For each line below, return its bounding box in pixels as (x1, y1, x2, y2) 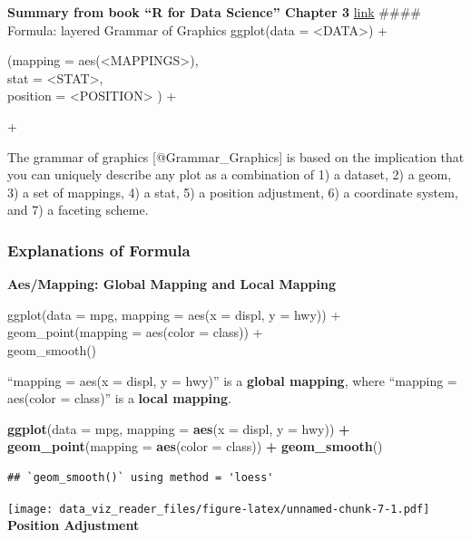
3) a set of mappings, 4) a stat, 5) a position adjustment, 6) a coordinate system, (7, 182, 458, 201)
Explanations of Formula (7, 238, 191, 261)
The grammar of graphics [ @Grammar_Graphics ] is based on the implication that (7, 147, 465, 166)
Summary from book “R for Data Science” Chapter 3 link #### (7, 3, 421, 21)
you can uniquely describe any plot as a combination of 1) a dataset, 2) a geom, (7, 165, 452, 184)
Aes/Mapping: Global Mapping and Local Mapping (7, 275, 336, 294)
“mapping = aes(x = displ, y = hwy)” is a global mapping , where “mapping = (7, 371, 457, 390)
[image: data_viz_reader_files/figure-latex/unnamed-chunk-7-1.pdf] (7, 502, 430, 516)
